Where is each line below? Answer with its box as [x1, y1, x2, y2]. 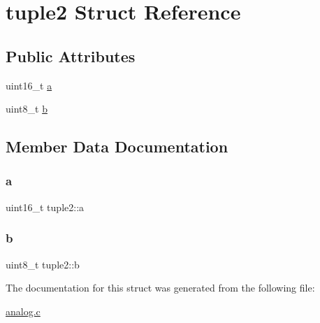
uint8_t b [6, 101, 48, 116]
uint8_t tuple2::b [6, 257, 80, 271]
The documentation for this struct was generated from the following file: [6, 280, 315, 295]
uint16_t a [6, 78, 52, 92]
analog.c [6, 303, 41, 318]
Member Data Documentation [6, 136, 228, 157]
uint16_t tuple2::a [6, 199, 85, 214]
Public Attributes [6, 45, 136, 66]
